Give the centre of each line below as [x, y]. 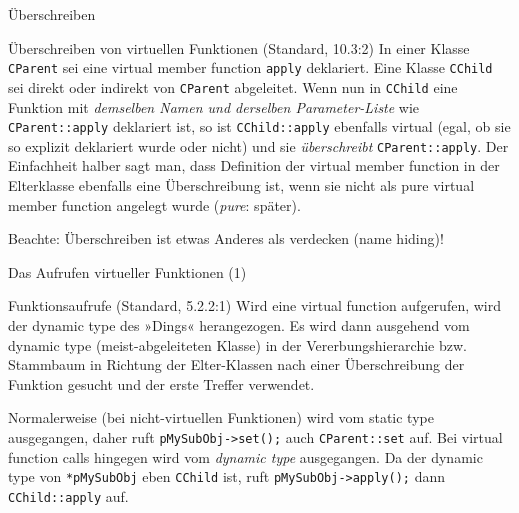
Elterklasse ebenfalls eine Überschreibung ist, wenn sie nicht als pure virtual [241, 185]
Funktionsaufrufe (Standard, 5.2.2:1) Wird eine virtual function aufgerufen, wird [255, 305]
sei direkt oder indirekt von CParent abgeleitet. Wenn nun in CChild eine [233, 86]
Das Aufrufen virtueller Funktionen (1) [127, 271]
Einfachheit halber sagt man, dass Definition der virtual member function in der [254, 165]
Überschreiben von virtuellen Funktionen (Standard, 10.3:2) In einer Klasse [239, 47]
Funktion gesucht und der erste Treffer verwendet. [161, 383]
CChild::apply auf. [68, 495]
